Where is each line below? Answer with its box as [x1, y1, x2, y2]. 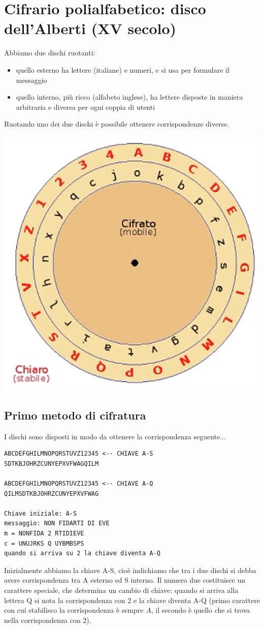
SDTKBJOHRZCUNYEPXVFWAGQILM [4, 460, 99, 467]
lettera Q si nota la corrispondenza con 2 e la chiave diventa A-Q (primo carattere [4, 594, 260, 605]
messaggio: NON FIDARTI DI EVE [4, 520, 110, 527]
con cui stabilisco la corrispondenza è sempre [4, 605, 144, 615]
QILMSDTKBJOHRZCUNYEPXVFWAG [4, 490, 99, 497]
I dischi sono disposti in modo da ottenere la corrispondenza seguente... [4, 431, 226, 441]
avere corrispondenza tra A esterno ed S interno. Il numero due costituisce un [4, 575, 246, 585]
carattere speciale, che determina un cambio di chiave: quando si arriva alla [4, 584, 239, 595]
